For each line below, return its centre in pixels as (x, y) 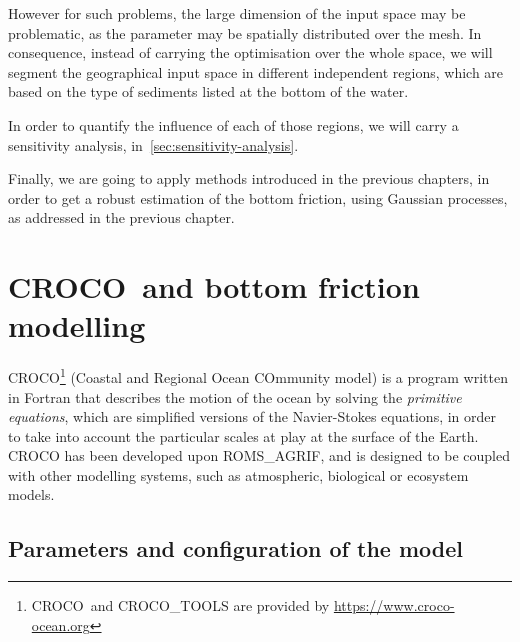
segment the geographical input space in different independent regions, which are (256, 71)
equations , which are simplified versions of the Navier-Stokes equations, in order (252, 416)
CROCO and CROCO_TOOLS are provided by (180, 605)
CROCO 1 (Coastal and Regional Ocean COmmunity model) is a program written (258, 375)
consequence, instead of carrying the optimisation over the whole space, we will (250, 52)
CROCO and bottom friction (214, 286)
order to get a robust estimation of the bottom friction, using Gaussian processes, (258, 197)
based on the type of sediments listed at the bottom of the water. (208, 91)
